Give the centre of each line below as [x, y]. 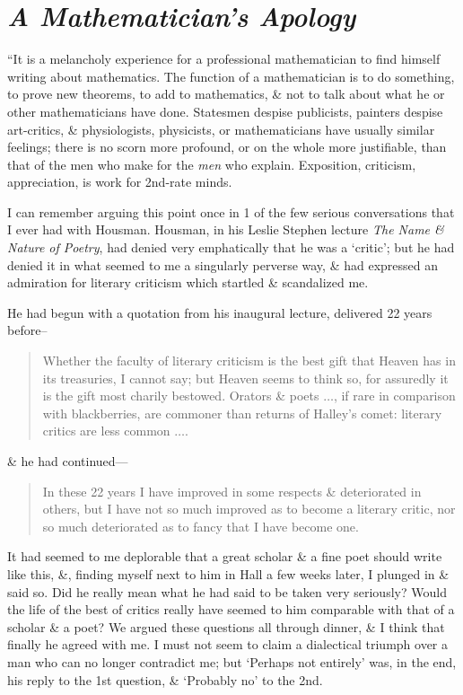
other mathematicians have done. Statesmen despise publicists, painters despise [225, 111]
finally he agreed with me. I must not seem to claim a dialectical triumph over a [227, 644]
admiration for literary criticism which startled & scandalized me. [188, 282]
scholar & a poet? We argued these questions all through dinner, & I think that [226, 626]
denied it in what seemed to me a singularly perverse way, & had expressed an [223, 264]
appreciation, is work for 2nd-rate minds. [120, 182]
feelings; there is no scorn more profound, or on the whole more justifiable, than [227, 147]
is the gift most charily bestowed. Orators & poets [181, 396]
